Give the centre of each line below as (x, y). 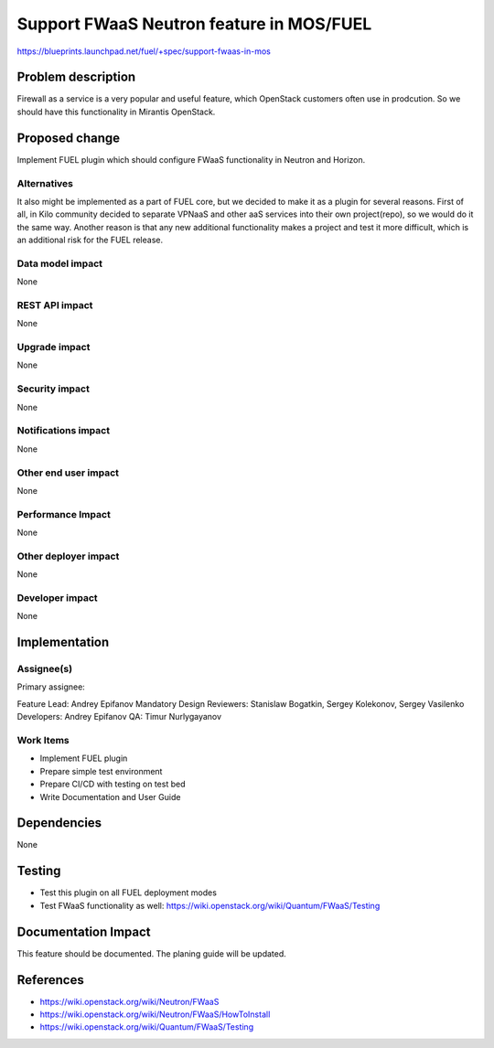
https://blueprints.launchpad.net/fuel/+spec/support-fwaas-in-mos (144, 51)
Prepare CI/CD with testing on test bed (113, 784)
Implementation (63, 642)
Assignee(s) (45, 669)
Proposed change (69, 138)
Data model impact (60, 263)
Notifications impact (63, 431)
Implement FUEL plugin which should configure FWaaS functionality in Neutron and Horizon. (191, 159)
